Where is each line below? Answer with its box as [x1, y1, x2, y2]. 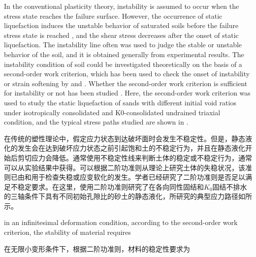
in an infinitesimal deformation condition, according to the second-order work [4, 217, 238, 227]
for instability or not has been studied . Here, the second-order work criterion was [4, 88, 251, 98]
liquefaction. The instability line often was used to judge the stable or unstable [4, 39, 242, 50]
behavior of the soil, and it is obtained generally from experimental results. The [4, 49, 244, 59]
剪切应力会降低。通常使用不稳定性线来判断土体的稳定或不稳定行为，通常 [17, 152, 252, 162]
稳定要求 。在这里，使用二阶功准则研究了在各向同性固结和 [17, 181, 204, 192]
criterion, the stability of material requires [4, 227, 131, 237]
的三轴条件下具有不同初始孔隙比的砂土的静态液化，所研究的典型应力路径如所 [4, 191, 252, 201]
